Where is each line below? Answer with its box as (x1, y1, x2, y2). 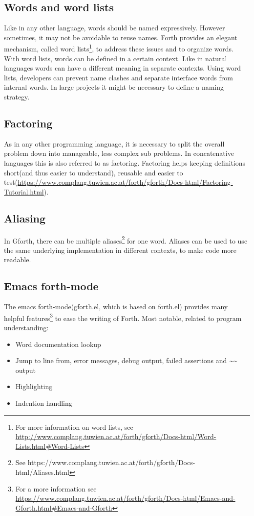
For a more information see (15, 483, 97, 493)
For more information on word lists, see (15, 421, 133, 432)
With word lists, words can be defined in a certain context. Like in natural (4, 53, 227, 63)
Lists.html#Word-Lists (15, 441, 85, 451)
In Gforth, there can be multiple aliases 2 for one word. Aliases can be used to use (4, 234, 248, 246)
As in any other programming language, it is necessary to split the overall (4, 138, 225, 148)
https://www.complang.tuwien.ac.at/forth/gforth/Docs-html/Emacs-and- (15, 493, 235, 503)
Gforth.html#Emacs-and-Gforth (15, 502, 112, 513)
